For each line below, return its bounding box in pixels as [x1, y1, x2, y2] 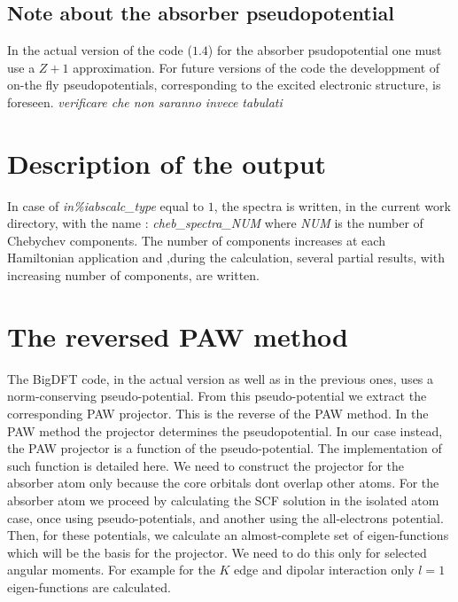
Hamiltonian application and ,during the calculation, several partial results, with [7, 248, 445, 267]
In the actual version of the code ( [7, 41, 192, 59]
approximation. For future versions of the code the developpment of [73, 58, 440, 76]
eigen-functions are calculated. [7, 577, 171, 596]
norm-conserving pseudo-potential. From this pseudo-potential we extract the [7, 387, 427, 405]
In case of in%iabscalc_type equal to [7, 196, 204, 215]
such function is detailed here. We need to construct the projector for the [7, 456, 405, 474]
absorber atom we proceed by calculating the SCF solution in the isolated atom [7, 490, 439, 509]
